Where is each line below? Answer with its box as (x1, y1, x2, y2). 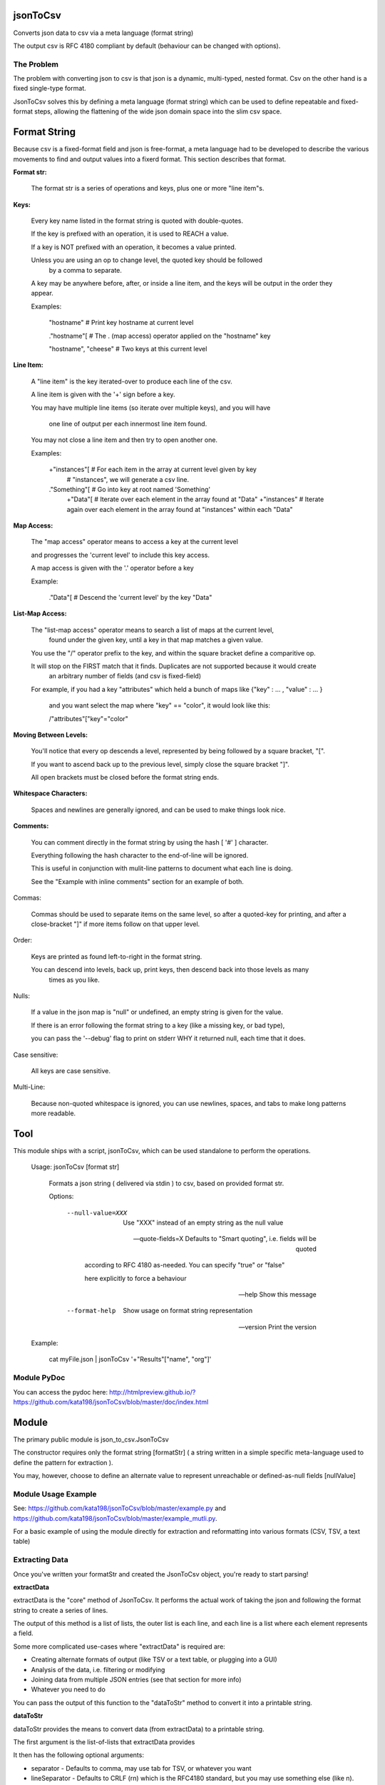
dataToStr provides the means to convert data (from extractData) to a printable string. (13, 1724, 265, 1733)
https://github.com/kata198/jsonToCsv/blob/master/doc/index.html (13, 1397, 209, 1406)
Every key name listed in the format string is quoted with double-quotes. (31, 216, 244, 225)
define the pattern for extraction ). (13, 1458, 113, 1467)
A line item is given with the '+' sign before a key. (31, 390, 175, 399)
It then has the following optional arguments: (13, 1751, 144, 1759)
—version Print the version (238, 1322, 317, 1331)
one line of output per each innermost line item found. (48, 419, 207, 428)
